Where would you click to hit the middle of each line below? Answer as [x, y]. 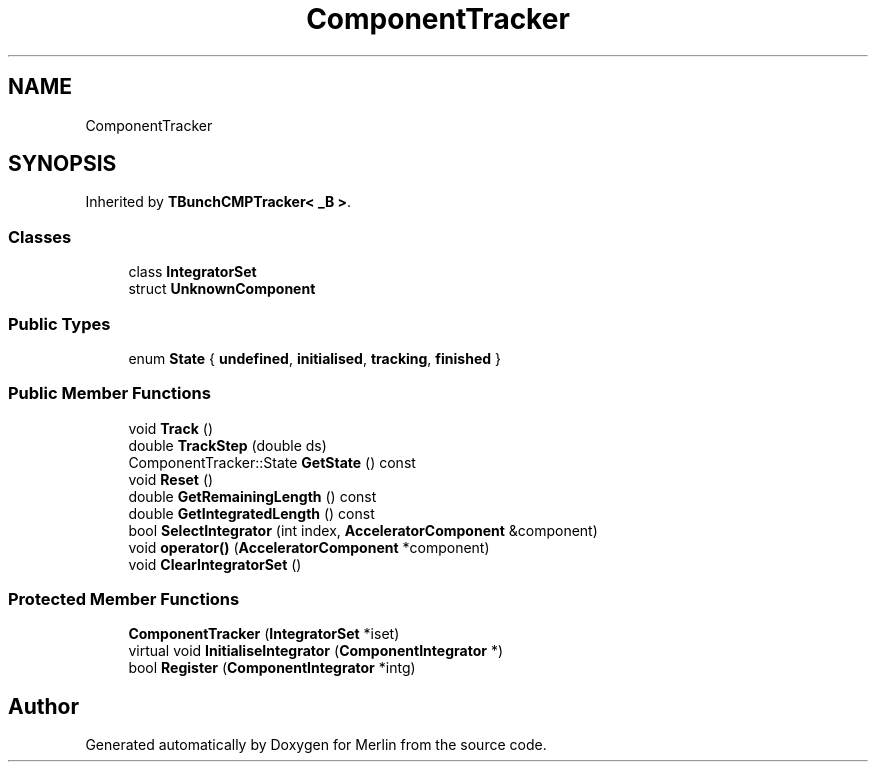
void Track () [170, 428]
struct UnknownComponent [222, 289]
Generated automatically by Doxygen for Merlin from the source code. [316, 745]
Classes [40, 236]
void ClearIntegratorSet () [215, 564]
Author [43, 706]
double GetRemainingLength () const [252, 496]
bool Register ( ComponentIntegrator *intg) [272, 668]
